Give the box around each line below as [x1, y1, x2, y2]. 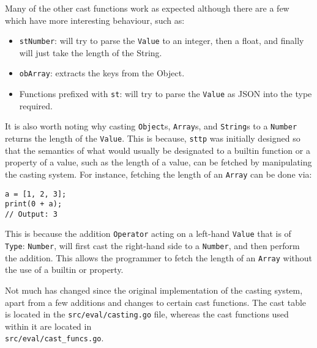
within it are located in [5, 319, 92, 332]
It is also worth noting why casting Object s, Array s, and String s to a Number [5, 120, 297, 132]
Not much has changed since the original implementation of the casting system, [5, 284, 303, 297]
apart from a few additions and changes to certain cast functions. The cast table [5, 295, 307, 308]
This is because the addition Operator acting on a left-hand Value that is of [5, 227, 291, 240]
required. [19, 99, 53, 112]
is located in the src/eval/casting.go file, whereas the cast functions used [5, 308, 289, 321]
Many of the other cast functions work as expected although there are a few [5, 2, 289, 14]
